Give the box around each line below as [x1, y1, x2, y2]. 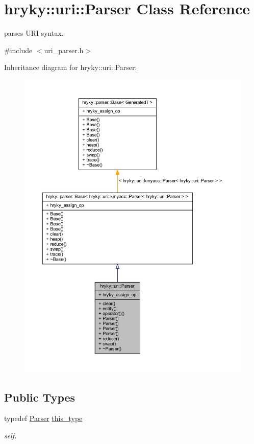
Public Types [4, 389, 75, 405]
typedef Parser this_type [4, 413, 83, 424]
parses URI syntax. [4, 28, 64, 38]
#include [4, 44, 33, 55]
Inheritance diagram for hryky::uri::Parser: [4, 62, 137, 73]
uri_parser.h [44, 44, 84, 55]
